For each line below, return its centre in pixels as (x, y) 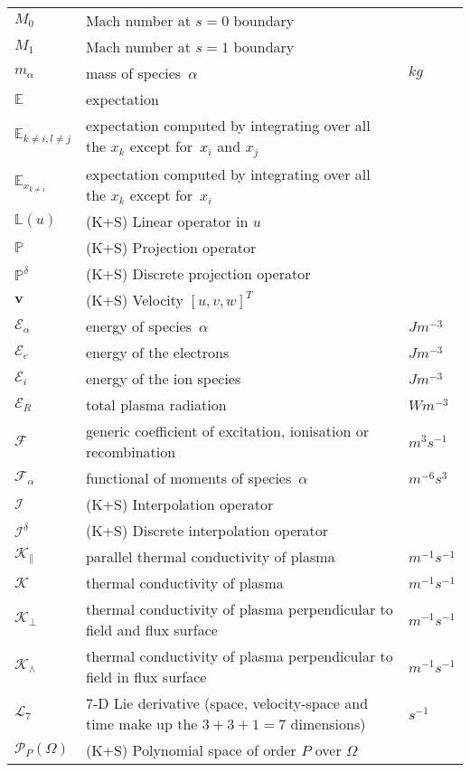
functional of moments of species (188, 477)
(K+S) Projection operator (171, 247)
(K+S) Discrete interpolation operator (207, 530)
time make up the (141, 723)
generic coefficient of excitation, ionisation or (227, 430)
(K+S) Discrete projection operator (198, 273)
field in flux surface (146, 676)
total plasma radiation (156, 404)
